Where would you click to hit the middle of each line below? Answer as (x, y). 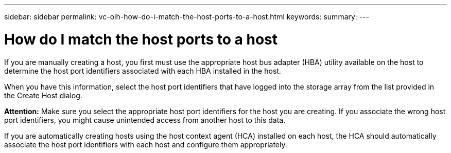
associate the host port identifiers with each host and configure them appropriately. (146, 144)
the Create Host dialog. (43, 95)
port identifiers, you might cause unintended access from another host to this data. (145, 120)
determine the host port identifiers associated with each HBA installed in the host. (143, 71)
